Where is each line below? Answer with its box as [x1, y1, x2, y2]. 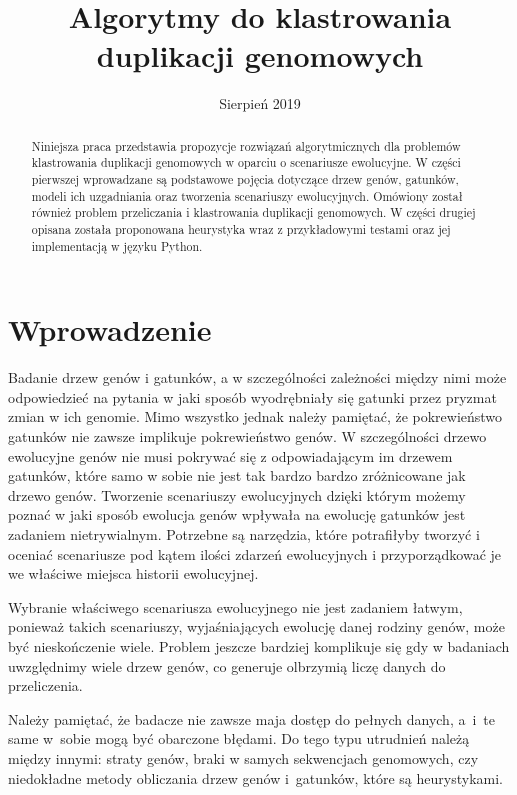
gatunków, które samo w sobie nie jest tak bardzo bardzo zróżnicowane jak [8, 465, 466, 486]
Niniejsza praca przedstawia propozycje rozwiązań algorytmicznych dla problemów [31, 137, 461, 154]
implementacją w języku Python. [31, 237, 203, 254]
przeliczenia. [8, 675, 83, 696]
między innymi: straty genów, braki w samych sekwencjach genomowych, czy [8, 747, 479, 768]
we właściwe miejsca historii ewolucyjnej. [8, 563, 259, 584]
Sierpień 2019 [219, 93, 301, 114]
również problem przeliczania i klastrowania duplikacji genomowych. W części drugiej [31, 204, 476, 221]
